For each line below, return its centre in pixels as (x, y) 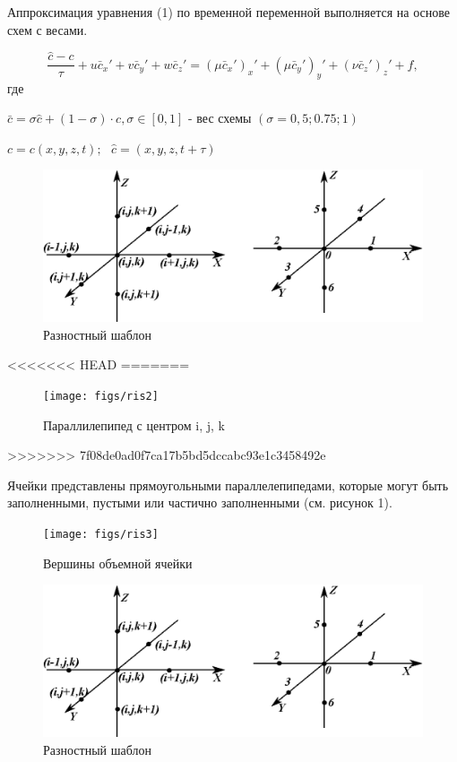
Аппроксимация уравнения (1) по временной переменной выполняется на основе (229, 12)
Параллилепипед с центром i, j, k (134, 424)
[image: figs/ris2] (101, 396)
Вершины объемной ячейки (118, 563)
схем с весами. (47, 29)
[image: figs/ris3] (101, 535)
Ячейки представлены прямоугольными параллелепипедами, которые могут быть (228, 485)
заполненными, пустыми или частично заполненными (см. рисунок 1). (200, 502)
